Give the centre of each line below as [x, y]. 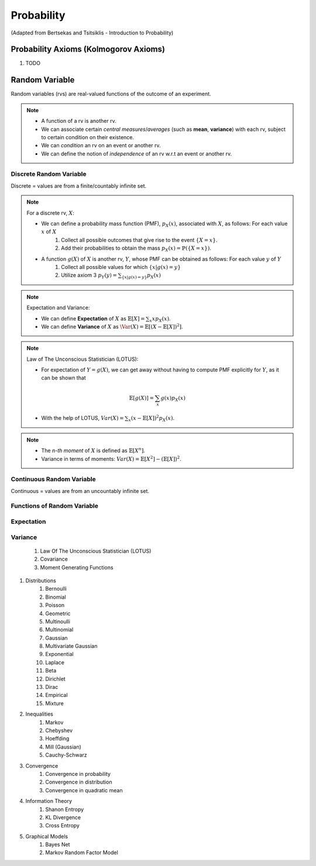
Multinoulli [58, 621]
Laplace [55, 662]
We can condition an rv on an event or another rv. [101, 146]
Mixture [55, 703]
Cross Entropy [63, 826]
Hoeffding [57, 739]
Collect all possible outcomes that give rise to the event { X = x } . [139, 240]
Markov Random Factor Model [82, 853]
